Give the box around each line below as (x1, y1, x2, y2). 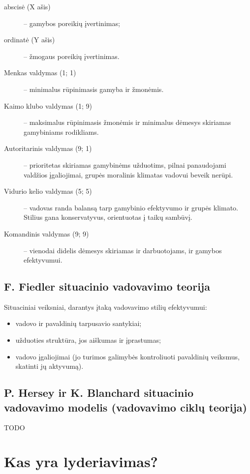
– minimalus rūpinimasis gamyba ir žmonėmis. (24, 84, 164, 94)
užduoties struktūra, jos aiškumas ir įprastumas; (15, 335, 161, 345)
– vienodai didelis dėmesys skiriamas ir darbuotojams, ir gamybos (24, 245, 222, 255)
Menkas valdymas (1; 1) (4, 67, 76, 78)
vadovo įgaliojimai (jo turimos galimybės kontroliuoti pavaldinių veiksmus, (15, 351, 240, 361)
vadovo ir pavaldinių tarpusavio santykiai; (15, 318, 142, 328)
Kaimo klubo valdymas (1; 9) (4, 100, 92, 111)
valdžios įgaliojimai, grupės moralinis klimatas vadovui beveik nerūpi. (24, 169, 233, 179)
